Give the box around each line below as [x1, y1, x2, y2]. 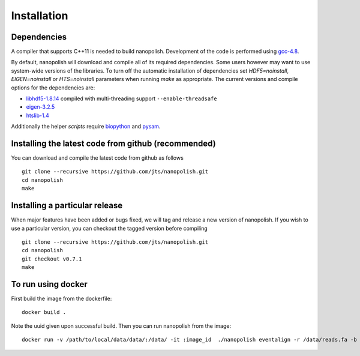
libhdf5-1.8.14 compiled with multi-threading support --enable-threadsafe [26, 95, 217, 102]
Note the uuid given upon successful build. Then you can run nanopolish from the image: [11, 322, 231, 330]
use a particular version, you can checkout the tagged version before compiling [11, 225, 208, 232]
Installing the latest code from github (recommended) [11, 139, 216, 148]
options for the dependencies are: [11, 84, 95, 91]
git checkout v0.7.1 [22, 255, 82, 262]
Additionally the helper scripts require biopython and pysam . [11, 123, 161, 130]
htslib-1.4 [26, 112, 49, 119]
